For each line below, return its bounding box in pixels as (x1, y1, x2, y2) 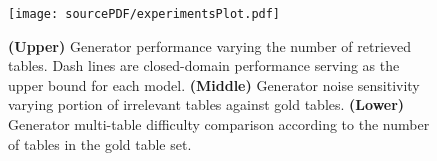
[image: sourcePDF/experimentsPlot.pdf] (8, 7, 281, 21)
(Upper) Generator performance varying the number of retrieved (8, 35, 412, 56)
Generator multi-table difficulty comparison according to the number (8, 114, 430, 135)
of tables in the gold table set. (8, 133, 192, 154)
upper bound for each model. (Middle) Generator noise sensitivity (8, 74, 420, 95)
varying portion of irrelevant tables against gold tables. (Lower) (8, 94, 405, 115)
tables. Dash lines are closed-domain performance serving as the (8, 55, 400, 76)
